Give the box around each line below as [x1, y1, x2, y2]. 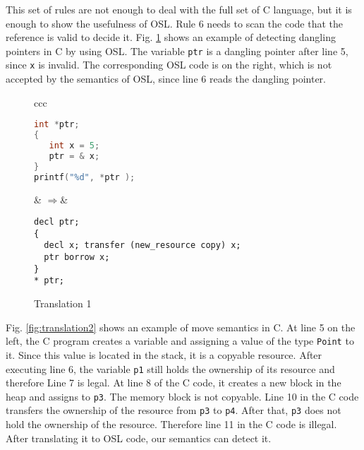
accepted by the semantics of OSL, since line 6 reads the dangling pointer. [6, 71, 327, 86]
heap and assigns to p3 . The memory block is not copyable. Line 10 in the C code [6, 389, 359, 403]
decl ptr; [34, 217, 80, 227]
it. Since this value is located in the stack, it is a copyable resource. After [6, 347, 322, 362]
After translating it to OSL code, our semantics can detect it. [6, 430, 272, 445]
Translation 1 [34, 296, 92, 311]
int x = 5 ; [49, 141, 100, 151]
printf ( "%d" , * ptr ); [34, 172, 135, 182]
